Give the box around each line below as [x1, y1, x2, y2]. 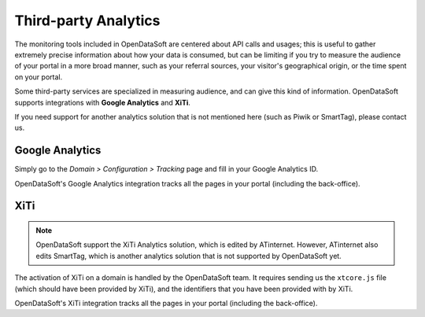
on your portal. [14, 72, 63, 82]
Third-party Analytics [14, 12, 161, 29]
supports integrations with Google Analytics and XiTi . [14, 98, 190, 107]
